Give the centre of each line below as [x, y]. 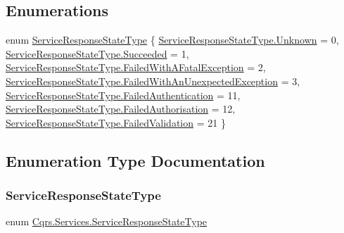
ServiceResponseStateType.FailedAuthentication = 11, [123, 95]
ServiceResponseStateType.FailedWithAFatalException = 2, [136, 67]
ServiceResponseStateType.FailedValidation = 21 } [116, 122]
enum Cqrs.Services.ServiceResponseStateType [107, 221]
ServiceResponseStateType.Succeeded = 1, [97, 53]
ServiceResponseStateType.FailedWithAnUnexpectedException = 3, [153, 81]
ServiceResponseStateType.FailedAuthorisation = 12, [121, 109]
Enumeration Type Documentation [135, 160]
